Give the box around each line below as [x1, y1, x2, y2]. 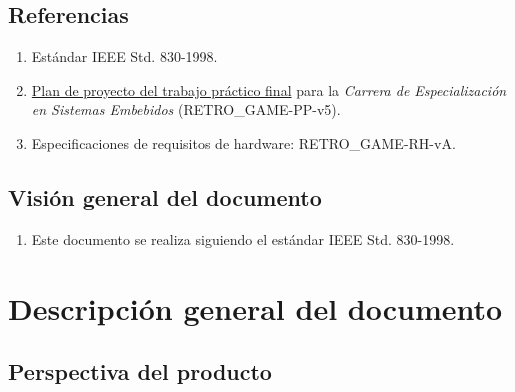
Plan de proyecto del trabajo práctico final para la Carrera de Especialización [31, 79, 507, 100]
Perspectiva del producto [8, 356, 272, 387]
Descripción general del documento [8, 287, 503, 328]
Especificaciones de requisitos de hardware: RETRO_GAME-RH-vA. [31, 132, 456, 153]
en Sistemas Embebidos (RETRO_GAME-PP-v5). [31, 99, 341, 120]
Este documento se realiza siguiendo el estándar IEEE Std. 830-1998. [31, 228, 455, 249]
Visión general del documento [8, 181, 322, 212]
